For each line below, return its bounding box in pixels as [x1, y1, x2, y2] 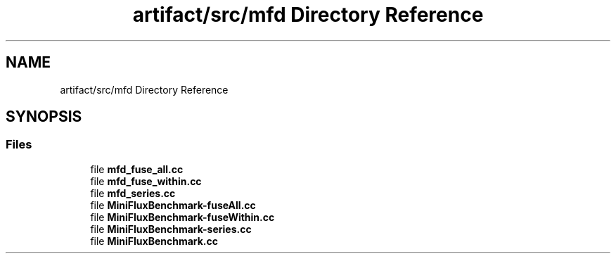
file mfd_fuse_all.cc [90, 163, 184, 175]
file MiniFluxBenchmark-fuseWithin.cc [90, 210, 275, 223]
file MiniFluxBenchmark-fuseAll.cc [90, 198, 256, 211]
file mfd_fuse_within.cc [90, 175, 202, 187]
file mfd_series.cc [90, 187, 176, 199]
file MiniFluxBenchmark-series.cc [90, 222, 252, 235]
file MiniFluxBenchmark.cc [90, 234, 219, 247]
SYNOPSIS [6, 108, 82, 126]
